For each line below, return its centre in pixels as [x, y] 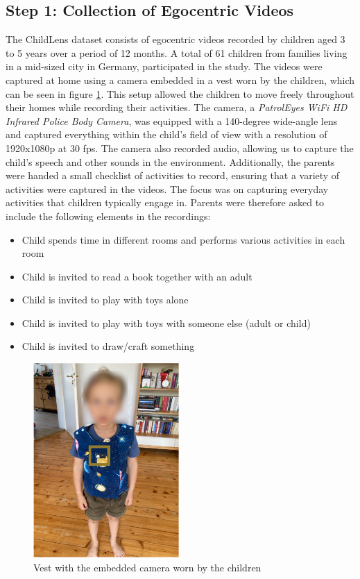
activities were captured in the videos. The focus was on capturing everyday [167, 188]
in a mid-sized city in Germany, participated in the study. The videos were [164, 66]
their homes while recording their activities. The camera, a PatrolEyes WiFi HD [177, 107]
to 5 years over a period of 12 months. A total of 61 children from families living [177, 52]
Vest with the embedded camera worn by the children [147, 567]
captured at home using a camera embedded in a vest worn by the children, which [180, 79]
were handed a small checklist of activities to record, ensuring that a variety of [173, 175]
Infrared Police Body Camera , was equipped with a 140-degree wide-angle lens [172, 120]
